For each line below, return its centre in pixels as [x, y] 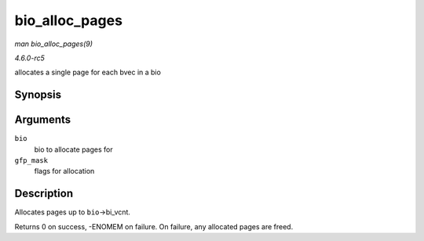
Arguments [43, 120]
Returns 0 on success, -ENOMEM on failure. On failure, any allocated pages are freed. [154, 226]
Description [44, 194]
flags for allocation [64, 171]
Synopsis [38, 95]
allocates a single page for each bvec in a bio [88, 72]
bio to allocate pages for [73, 149]
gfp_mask [31, 161]
